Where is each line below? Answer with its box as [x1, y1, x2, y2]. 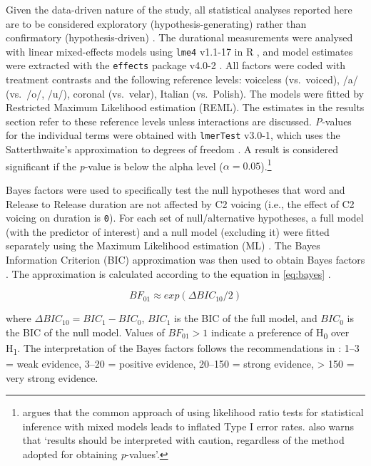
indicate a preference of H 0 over [210, 324, 350, 341]
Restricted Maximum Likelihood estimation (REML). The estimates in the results [6, 100, 365, 115]
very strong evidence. [6, 370, 98, 385]
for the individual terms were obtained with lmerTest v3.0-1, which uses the [6, 128, 340, 143]
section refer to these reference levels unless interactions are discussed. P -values [6, 113, 352, 128]
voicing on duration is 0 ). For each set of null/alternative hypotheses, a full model [6, 210, 364, 225]
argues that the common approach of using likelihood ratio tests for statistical [22, 405, 364, 420]
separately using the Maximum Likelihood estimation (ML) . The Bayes [6, 238, 320, 253]
